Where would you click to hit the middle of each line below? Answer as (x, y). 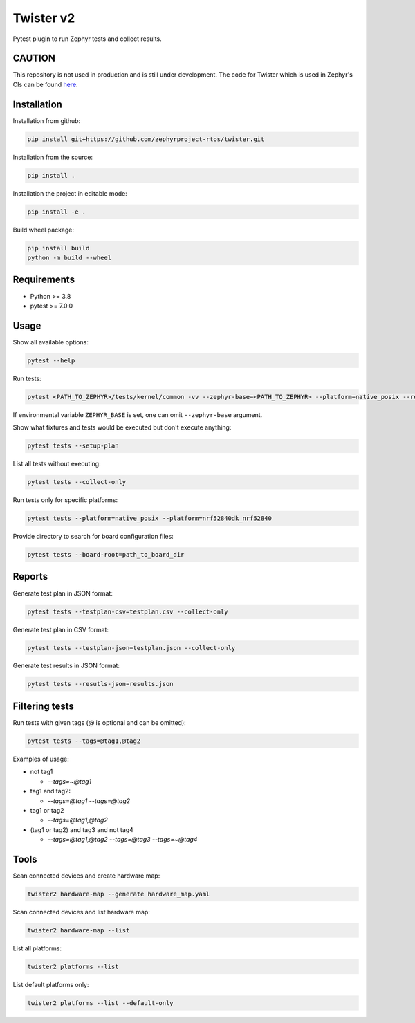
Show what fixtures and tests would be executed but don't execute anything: (122, 427)
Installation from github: (47, 120)
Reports (30, 577)
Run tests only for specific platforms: (65, 500)
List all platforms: (37, 948)
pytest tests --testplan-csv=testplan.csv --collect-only (128, 611)
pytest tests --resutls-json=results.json (100, 684)
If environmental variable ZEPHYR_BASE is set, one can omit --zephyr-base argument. (138, 414)
